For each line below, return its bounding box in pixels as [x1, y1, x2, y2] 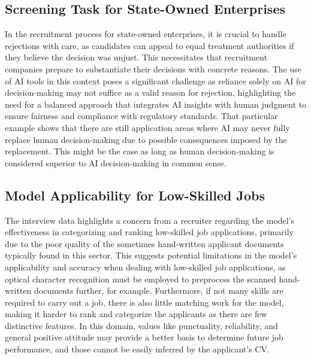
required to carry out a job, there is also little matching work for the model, [5, 296, 284, 308]
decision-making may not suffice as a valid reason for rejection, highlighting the [5, 86, 296, 99]
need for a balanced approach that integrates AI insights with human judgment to [5, 98, 307, 110]
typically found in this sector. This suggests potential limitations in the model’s [5, 249, 297, 261]
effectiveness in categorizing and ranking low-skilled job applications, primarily [5, 226, 294, 238]
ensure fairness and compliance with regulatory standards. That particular [5, 109, 278, 122]
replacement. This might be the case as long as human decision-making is [5, 145, 274, 157]
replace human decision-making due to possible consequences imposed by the [5, 133, 287, 145]
